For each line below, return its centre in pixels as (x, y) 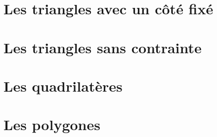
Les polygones (52, 124)
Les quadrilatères (63, 86)
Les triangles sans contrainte (103, 47)
